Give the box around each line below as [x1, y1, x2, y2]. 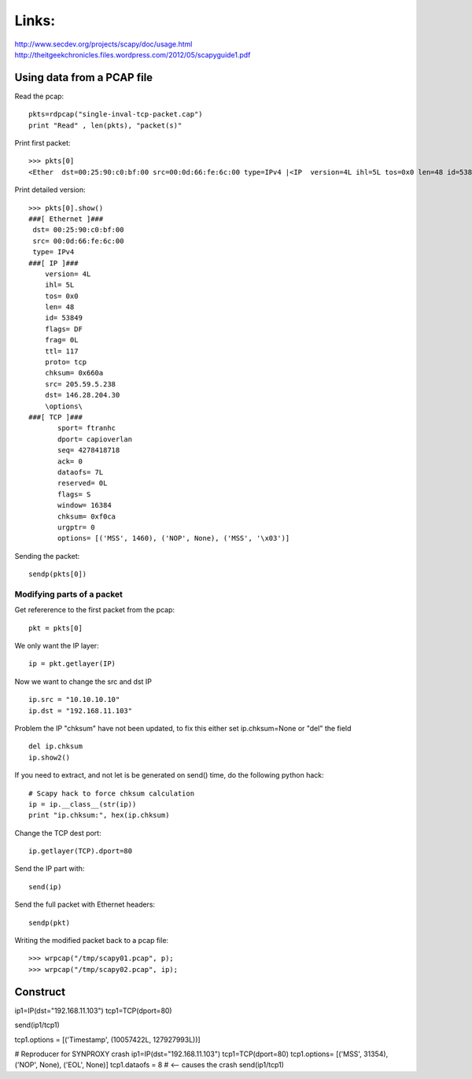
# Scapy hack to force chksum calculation [28, 789, 195, 798]
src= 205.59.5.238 [44, 379, 116, 389]
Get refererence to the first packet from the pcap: [14, 605, 175, 615]
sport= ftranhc [57, 423, 116, 433]
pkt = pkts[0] [28, 623, 83, 633]
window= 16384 [57, 501, 112, 510]
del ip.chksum [28, 742, 83, 751]
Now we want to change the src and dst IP [14, 677, 153, 686]
